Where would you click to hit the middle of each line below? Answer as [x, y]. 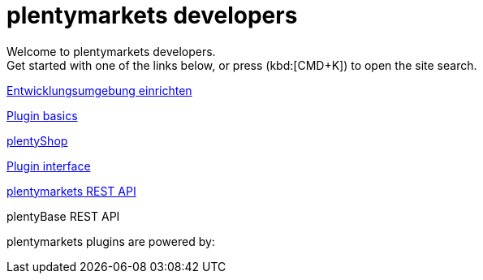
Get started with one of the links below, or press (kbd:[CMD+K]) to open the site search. [242, 65]
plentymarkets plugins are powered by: [111, 241]
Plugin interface [49, 166]
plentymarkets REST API [71, 191]
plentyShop [37, 140]
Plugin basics [42, 115]
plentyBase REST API [63, 216]
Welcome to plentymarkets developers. [111, 51]
